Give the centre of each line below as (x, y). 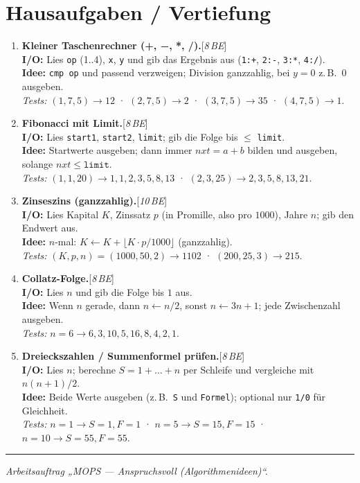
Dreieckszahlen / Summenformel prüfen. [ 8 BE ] (133, 356)
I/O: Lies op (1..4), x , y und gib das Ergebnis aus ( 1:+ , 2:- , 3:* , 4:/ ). (173, 59)
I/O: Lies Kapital (60, 214)
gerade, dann (113, 305)
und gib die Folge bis (120, 291)
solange (37, 164)
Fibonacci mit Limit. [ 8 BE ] (85, 123)
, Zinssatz (130, 214)
